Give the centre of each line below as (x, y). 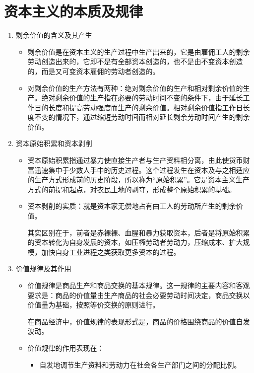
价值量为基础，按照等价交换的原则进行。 (94, 305)
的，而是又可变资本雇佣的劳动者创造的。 (94, 71)
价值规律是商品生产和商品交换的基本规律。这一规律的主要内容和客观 (139, 285)
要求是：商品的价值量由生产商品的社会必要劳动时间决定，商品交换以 (139, 295)
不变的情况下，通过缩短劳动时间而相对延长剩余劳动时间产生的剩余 (142, 117)
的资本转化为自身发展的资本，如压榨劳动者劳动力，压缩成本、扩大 (135, 242)
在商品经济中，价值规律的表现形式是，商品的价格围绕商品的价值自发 (139, 321)
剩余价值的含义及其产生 (54, 35)
